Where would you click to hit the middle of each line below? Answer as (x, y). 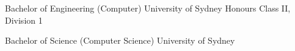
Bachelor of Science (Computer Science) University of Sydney (120, 40)
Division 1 (24, 20)
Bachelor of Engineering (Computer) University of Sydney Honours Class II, (148, 8)
